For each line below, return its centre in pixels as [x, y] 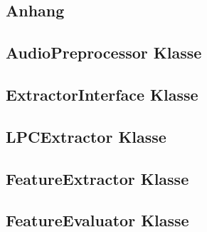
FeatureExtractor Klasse [97, 178]
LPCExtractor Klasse [86, 136]
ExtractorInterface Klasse [102, 94]
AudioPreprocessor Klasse [104, 52]
